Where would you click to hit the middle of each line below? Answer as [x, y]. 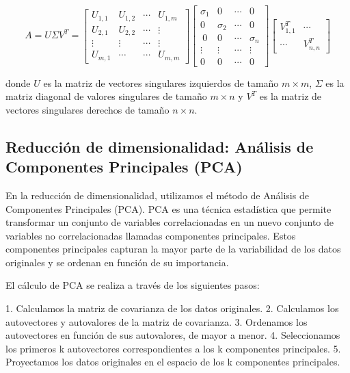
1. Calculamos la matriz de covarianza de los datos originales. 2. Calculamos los [172, 308]
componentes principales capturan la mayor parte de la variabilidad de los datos [173, 249]
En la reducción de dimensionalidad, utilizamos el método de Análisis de [157, 195]
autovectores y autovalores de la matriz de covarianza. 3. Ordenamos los [157, 321]
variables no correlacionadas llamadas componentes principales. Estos [151, 235]
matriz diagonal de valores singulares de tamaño [106, 96]
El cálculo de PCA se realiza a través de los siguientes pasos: [133, 285]
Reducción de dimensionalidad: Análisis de [160, 146]
